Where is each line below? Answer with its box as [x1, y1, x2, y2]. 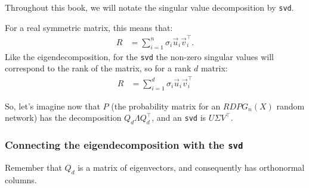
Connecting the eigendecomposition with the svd [5, 137, 243, 152]
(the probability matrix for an [111, 99, 221, 112]
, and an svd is [152, 111, 206, 124]
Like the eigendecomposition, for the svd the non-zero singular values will [5, 50, 274, 62]
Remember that [5, 161, 62, 173]
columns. [5, 173, 37, 186]
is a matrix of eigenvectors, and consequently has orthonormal [78, 161, 305, 173]
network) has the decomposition [5, 111, 122, 124]
